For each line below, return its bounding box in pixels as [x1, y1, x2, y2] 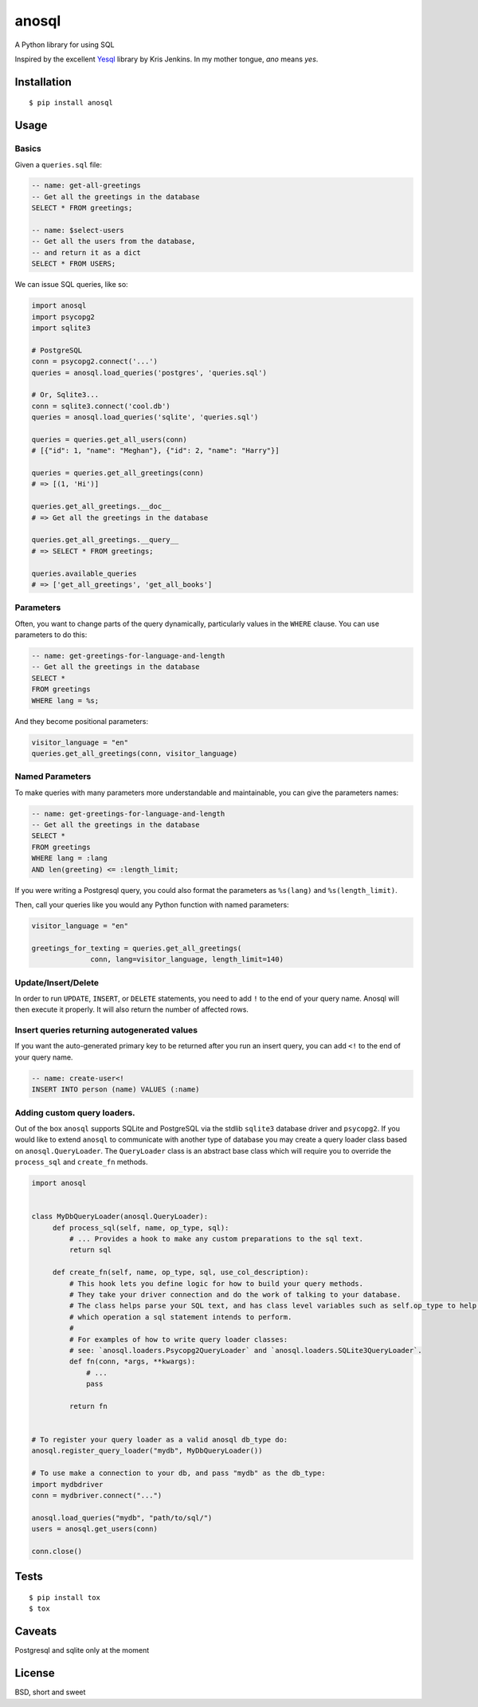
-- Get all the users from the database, [31, 237, 196, 246]
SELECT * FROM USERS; [31, 259, 116, 269]
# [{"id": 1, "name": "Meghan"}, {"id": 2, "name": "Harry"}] [31, 446, 280, 455]
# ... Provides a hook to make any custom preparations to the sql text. [69, 1234, 364, 1244]
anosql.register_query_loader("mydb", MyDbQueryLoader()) [31, 1446, 263, 1455]
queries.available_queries [31, 568, 137, 578]
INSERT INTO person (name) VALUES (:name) [31, 1085, 200, 1094]
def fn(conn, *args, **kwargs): [69, 1357, 196, 1367]
